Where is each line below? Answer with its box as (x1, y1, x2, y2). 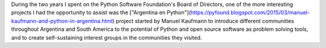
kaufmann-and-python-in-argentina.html (11, 17, 113, 24)
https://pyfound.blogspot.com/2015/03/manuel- (190, 9, 310, 16)
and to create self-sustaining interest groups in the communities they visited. (11, 34, 202, 41)
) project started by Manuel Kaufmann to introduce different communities (112, 17, 295, 24)
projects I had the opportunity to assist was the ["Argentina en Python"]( (11, 9, 191, 16)
